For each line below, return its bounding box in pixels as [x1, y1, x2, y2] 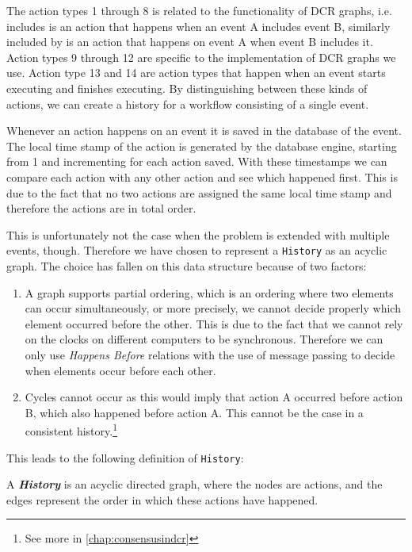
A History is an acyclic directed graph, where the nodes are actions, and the [6, 476, 383, 493]
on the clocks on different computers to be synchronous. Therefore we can [25, 331, 383, 347]
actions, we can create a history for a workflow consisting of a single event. [6, 95, 369, 112]
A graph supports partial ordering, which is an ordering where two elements [25, 284, 394, 301]
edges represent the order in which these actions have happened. [6, 491, 319, 508]
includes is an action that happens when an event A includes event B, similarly [6, 17, 391, 34]
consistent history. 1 [25, 420, 117, 439]
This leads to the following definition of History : [6, 449, 244, 466]
